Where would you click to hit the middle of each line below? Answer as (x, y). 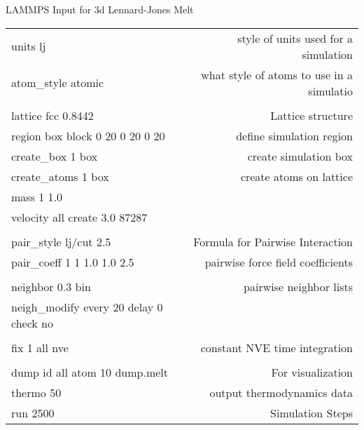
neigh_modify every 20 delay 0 (87, 307)
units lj (29, 46)
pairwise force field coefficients (279, 262)
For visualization (312, 372)
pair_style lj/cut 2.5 (61, 241)
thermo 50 (36, 392)
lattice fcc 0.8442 (52, 115)
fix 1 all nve (40, 347)
